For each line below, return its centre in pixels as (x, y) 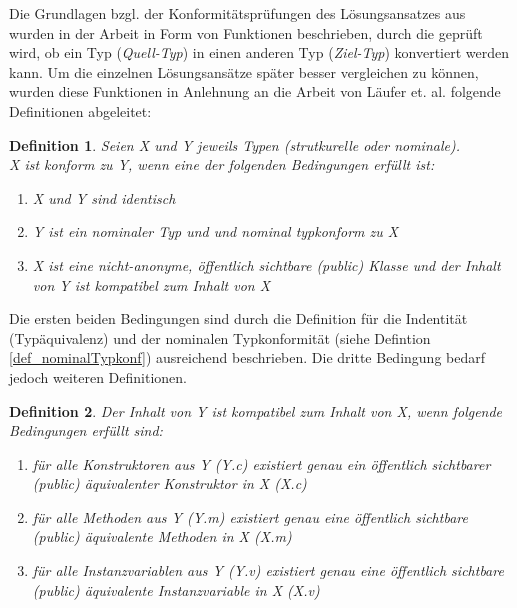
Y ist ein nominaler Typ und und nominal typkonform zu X (215, 231)
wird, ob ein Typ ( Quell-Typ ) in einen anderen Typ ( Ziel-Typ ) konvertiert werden (259, 52)
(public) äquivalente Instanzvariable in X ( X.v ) (176, 589)
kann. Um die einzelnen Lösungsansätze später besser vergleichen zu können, (244, 71)
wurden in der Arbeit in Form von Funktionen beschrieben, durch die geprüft (246, 32)
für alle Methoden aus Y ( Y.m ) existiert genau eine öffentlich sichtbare (250, 516)
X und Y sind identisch (104, 197)
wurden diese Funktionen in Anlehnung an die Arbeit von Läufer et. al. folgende (255, 91)
